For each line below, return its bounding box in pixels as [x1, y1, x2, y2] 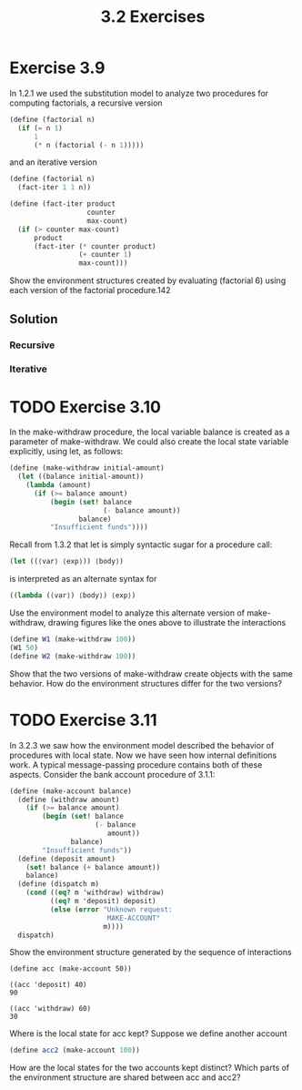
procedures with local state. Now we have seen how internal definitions [9, 749, 277, 760]
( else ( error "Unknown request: [49, 904, 173, 914]
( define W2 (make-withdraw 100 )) [9, 651, 136, 661]
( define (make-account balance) [9, 786, 132, 796]
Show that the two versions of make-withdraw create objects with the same [9, 667, 293, 679]
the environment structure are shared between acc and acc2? [9, 1072, 241, 1083]
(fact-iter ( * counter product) [33, 241, 156, 251]
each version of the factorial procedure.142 [9, 285, 171, 296]
